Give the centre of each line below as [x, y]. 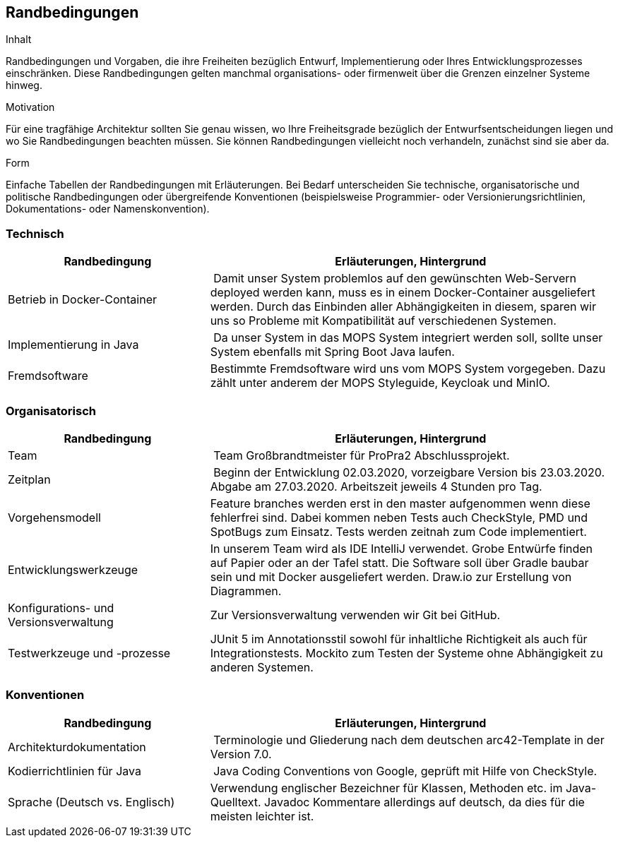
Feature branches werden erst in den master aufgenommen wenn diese [400, 503]
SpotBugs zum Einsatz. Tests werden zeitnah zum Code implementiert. [398, 531]
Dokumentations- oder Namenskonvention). [108, 209]
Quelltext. [236, 802]
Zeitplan [29, 479]
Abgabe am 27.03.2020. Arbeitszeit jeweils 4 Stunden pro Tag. [376, 486]
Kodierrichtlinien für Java [75, 771]
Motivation [30, 107]
